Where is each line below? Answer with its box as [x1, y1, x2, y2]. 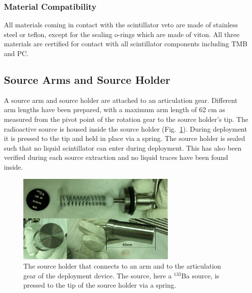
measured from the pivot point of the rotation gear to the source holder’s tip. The [4, 114, 249, 124]
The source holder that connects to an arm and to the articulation [23, 261, 221, 271]
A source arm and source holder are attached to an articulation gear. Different [4, 95, 238, 105]
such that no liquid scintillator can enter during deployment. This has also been [4, 142, 242, 153]
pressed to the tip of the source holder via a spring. [23, 280, 176, 290]
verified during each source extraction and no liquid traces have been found [4, 152, 228, 162]
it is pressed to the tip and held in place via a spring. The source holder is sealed [4, 133, 245, 143]
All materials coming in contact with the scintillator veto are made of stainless [4, 20, 238, 30]
